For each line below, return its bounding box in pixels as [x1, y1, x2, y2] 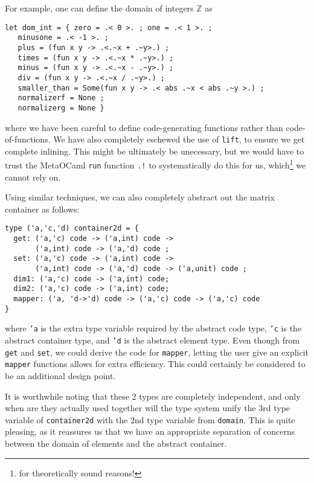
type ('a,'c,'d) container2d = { [5, 224, 139, 233]
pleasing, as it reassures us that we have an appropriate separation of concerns [5, 425, 295, 438]
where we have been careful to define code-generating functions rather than [5, 121, 283, 133]
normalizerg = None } [18, 103, 104, 112]
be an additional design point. [5, 369, 116, 382]
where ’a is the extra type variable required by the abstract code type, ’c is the [5, 322, 302, 334]
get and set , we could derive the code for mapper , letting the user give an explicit [5, 345, 309, 358]
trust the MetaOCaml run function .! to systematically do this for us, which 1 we [5, 157, 306, 171]
